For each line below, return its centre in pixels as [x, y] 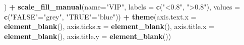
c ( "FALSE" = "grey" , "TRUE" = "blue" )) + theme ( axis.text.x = [100, 16]
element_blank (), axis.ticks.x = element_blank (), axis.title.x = [109, 26]
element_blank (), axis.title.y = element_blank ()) [88, 36]
